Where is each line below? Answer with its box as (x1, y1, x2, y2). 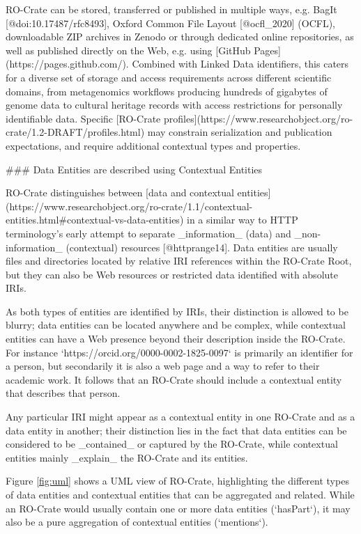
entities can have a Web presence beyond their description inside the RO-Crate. (6, 331, 346, 346)
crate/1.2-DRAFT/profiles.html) (6, 125, 145, 139)
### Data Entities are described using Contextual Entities (6, 162, 263, 176)
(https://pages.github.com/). (6, 56, 129, 71)
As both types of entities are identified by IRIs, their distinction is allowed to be (6, 304, 348, 318)
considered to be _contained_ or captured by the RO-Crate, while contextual (6, 437, 338, 451)
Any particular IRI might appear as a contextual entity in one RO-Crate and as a (6, 409, 355, 424)
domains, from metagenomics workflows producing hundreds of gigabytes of (6, 84, 328, 98)
